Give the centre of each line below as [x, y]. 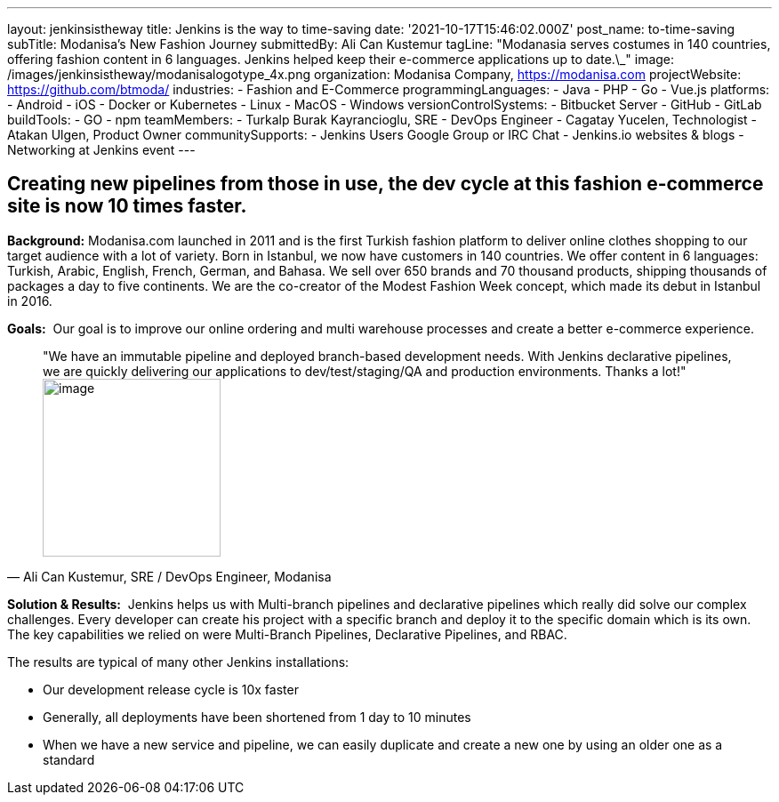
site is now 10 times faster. [127, 206]
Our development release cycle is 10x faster [171, 689]
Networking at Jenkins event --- [101, 150]
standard [69, 759]
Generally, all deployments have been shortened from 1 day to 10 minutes [257, 717]
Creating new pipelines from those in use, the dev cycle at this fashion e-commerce [385, 184]
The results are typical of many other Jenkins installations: [178, 662]
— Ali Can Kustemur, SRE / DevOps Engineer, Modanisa [169, 576]
